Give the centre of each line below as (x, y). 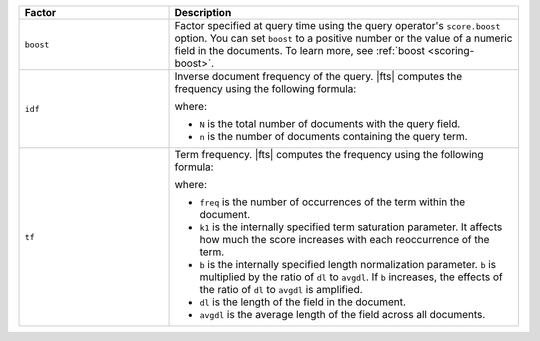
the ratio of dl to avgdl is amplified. (281, 289)
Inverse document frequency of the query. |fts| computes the (318, 76)
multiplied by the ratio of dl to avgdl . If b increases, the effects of (351, 277)
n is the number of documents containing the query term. (334, 136)
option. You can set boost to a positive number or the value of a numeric (343, 38)
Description (203, 12)
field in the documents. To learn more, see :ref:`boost (299, 50)
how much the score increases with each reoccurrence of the (344, 239)
